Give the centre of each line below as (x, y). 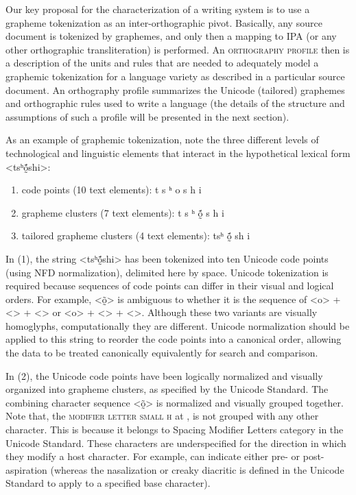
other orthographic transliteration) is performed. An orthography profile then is (178, 49)
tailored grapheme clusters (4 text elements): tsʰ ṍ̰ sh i (136, 236)
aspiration (26, 469)
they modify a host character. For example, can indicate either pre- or (153, 456)
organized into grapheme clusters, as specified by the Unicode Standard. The (167, 389)
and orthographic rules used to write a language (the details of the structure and (175, 103)
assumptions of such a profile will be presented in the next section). (147, 116)
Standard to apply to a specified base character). (108, 483)
